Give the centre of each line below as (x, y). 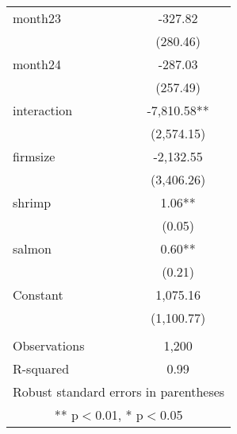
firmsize (34, 156)
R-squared (41, 368)
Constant (38, 294)
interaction (43, 110)
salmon (32, 248)
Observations (49, 345)
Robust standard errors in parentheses (119, 391)
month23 (37, 18)
